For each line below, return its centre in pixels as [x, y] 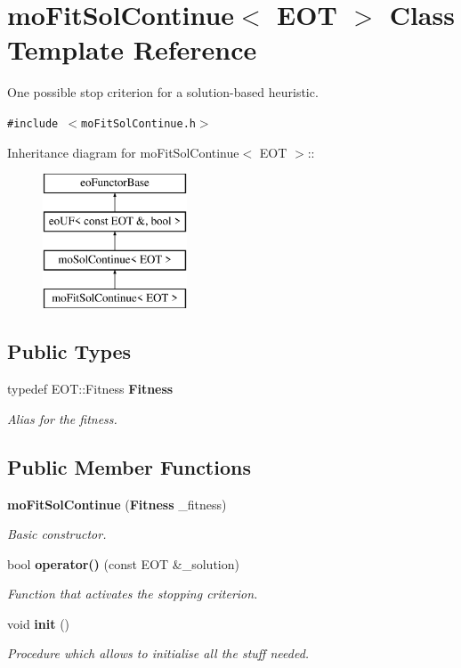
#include [33, 123]
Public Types [69, 351]
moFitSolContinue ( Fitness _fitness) [117, 504]
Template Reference [132, 49]
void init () [39, 623]
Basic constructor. [57, 534]
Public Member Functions [129, 466]
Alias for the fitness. [62, 418]
